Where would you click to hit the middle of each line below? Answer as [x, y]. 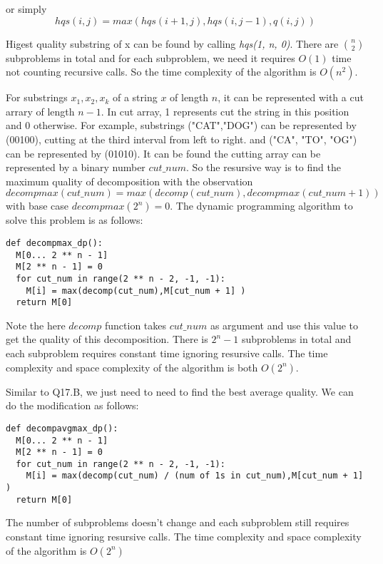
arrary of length [40, 111]
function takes [136, 325]
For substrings [37, 97]
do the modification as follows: [72, 405]
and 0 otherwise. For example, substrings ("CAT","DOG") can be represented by [181, 125]
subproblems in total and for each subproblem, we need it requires [150, 57]
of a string [135, 97]
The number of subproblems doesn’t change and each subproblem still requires [178, 522]
